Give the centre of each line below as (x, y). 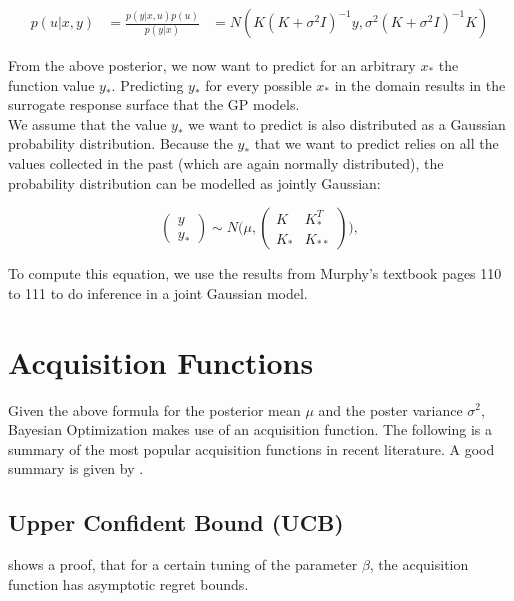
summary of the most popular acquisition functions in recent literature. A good (251, 448)
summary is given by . (76, 468)
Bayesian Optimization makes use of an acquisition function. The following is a (250, 429)
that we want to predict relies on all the (376, 143)
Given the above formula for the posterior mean (154, 409)
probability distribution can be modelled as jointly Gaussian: (194, 182)
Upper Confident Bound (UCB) (176, 522)
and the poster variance (390, 409)
